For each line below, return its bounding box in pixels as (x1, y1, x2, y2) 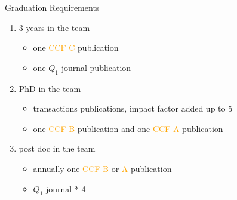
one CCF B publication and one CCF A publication (33, 122, 223, 134)
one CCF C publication (33, 41, 119, 54)
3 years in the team (19, 21, 90, 33)
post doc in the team (19, 142, 96, 155)
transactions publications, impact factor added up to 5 (33, 102, 233, 115)
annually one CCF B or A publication (33, 162, 172, 174)
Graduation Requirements (5, 1, 100, 13)
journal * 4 (46, 182, 86, 195)
